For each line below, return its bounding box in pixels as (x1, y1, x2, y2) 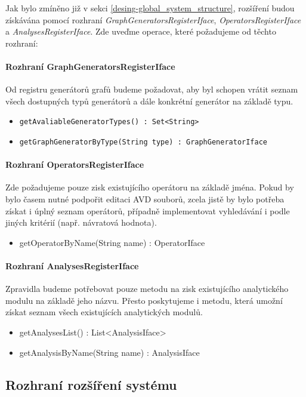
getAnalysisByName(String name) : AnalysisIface (19, 346, 200, 358)
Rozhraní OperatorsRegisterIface (5, 158, 144, 171)
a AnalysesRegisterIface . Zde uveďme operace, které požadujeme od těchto (5, 25, 276, 38)
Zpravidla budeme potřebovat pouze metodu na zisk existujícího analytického (5, 282, 289, 295)
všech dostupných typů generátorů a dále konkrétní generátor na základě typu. (5, 94, 293, 107)
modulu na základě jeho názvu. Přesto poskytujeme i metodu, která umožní (5, 294, 283, 306)
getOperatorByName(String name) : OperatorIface (19, 236, 205, 248)
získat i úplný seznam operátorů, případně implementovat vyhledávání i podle (5, 204, 290, 217)
